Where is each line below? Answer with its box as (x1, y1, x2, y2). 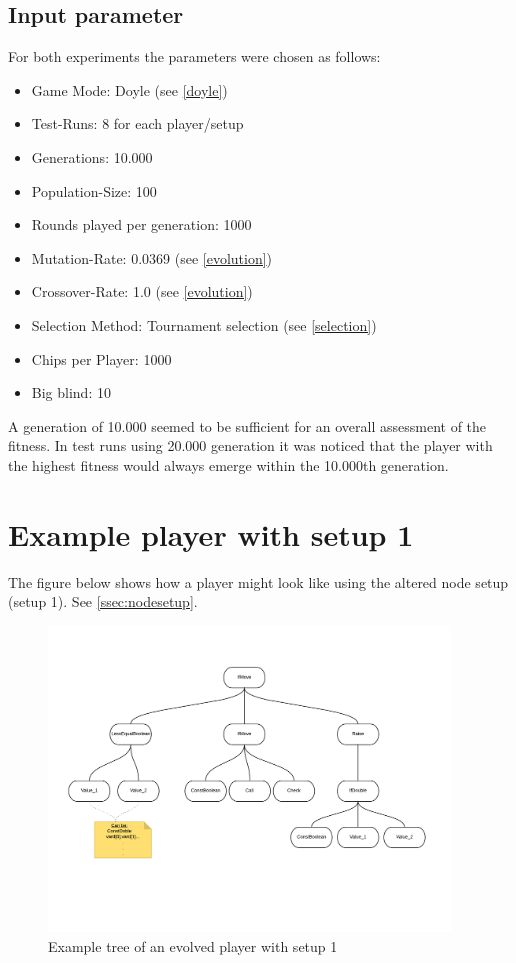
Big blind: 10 (31, 382, 111, 403)
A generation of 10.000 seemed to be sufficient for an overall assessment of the (8, 415, 487, 436)
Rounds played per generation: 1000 (31, 214, 252, 235)
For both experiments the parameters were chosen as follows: (8, 46, 381, 67)
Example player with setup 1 (8, 513, 414, 554)
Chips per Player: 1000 (31, 348, 172, 369)
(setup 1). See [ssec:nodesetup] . (8, 591, 198, 612)
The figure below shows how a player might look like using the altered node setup (8, 571, 509, 592)
